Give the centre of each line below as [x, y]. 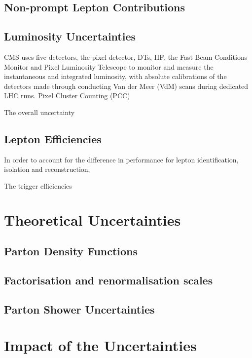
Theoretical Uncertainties [92, 219]
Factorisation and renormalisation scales [108, 280]
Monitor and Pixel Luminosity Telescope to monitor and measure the [109, 66]
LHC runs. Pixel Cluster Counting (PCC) [67, 96]
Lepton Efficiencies [53, 139]
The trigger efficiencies [38, 185]
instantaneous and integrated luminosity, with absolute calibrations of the [115, 76]
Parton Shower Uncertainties [79, 309]
